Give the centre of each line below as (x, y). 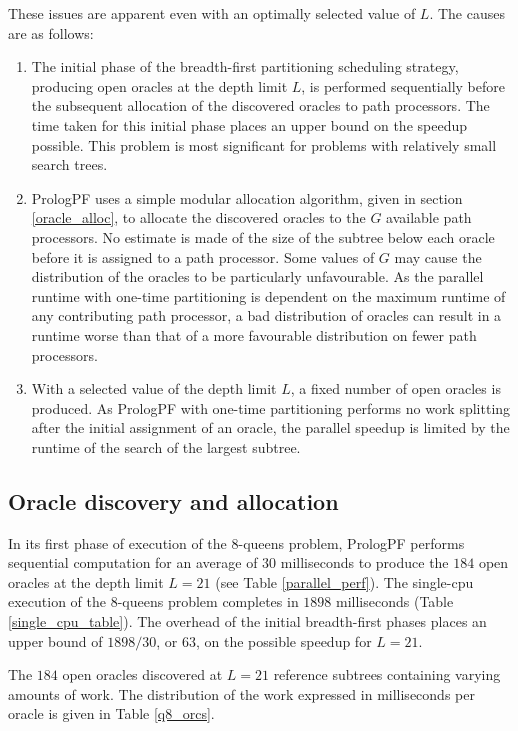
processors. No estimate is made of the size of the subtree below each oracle (263, 236)
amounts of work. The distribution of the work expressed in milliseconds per (241, 693)
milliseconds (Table (395, 601)
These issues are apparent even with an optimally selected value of (212, 13)
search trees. (69, 164)
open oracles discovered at (142, 674)
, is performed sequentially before (403, 85)
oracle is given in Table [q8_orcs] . (111, 713)
